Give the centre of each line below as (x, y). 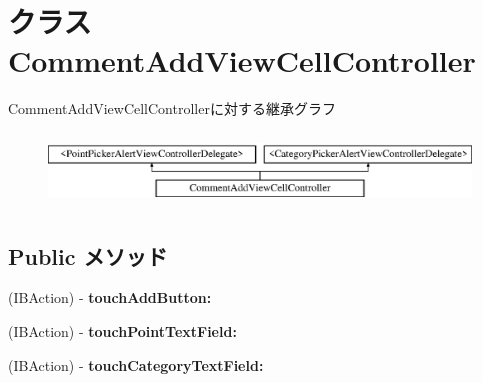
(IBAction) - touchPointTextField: (122, 331)
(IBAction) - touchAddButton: (110, 297)
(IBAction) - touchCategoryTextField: (136, 364)
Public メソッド (88, 255)
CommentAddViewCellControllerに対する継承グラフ (172, 108)
